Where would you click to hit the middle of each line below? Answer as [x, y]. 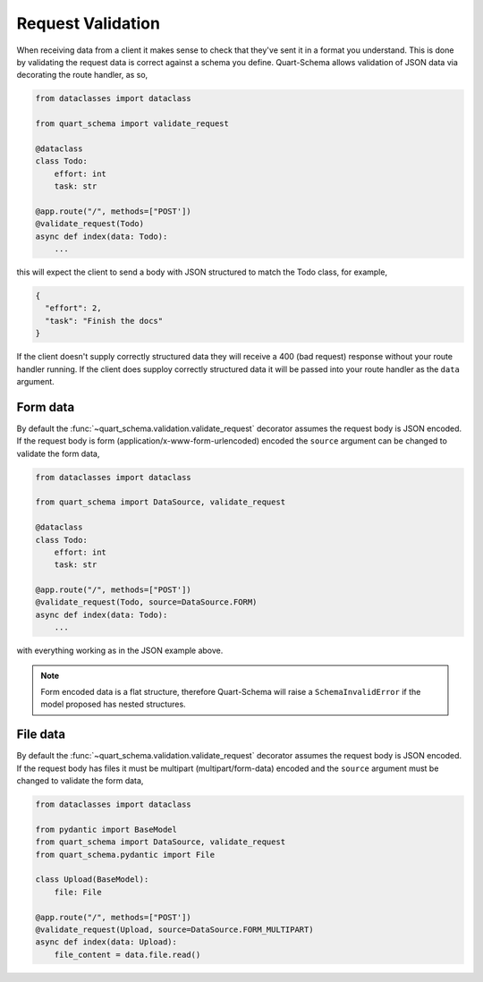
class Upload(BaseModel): [92, 880]
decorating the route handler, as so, [82, 75]
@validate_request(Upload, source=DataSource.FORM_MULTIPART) [174, 930]
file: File [78, 892]
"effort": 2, [73, 308]
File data [41, 735]
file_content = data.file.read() [127, 954]
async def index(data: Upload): [106, 942]
